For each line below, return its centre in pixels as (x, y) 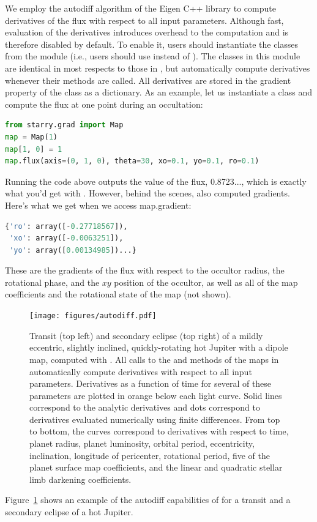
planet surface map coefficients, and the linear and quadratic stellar (156, 467)
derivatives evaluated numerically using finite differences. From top (155, 419)
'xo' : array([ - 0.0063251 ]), (66, 238)
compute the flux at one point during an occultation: (104, 104)
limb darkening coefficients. (80, 479)
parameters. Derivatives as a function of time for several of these (151, 383)
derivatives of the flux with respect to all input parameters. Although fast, (144, 20)
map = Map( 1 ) (31, 137)
